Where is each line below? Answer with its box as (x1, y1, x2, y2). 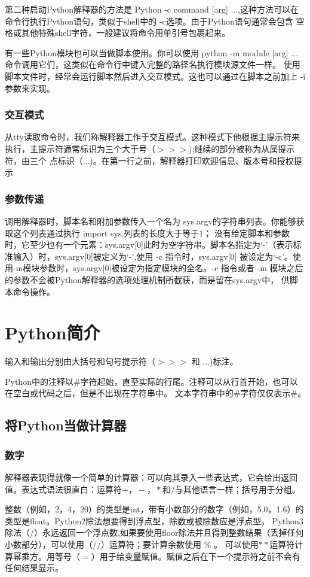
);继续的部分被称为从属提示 (188, 142, 295, 154)
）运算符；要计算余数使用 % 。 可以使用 (101, 538, 259, 550)
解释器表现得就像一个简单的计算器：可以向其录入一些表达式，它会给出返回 (5, 471, 297, 484)
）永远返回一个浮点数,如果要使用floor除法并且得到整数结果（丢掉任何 (34, 526, 304, 539)
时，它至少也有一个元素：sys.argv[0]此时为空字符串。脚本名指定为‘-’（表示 (5, 238, 293, 251)
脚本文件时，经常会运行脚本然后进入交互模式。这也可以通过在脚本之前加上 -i (5, 69, 306, 82)
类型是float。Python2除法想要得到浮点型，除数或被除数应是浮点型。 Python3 (5, 514, 303, 527)
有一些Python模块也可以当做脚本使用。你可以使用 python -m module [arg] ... (5, 46, 299, 59)
